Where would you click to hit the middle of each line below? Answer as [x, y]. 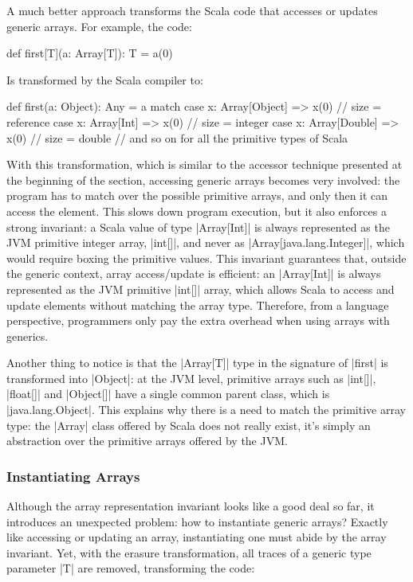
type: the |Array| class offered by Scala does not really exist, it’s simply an [189, 425]
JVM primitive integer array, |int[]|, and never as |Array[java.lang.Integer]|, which [206, 242]
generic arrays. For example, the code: [99, 26]
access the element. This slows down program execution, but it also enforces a [197, 211]
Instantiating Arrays [73, 476]
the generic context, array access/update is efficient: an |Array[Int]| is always [194, 273]
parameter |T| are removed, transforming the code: [131, 568]
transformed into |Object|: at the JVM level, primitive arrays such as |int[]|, [191, 378]
